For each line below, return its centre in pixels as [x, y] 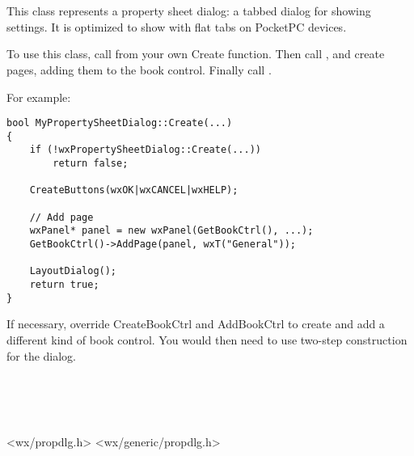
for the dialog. [42, 355]
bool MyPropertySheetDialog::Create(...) [120, 123]
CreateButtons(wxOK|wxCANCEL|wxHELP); [134, 190]
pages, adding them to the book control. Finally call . [139, 69]
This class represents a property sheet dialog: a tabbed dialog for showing [189, 11]
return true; [64, 285]
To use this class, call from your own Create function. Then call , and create [196, 54]
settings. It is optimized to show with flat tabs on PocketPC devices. [177, 26]
